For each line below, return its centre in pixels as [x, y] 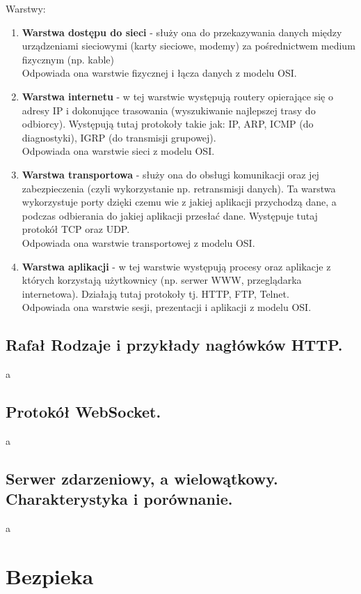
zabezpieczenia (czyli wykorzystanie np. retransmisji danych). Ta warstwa [179, 188]
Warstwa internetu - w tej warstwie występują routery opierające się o [177, 96]
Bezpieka [50, 576]
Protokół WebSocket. [83, 412]
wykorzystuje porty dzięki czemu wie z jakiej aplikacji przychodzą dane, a [179, 202]
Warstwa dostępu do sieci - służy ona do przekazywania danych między [182, 32]
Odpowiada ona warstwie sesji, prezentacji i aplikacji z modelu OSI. [167, 307]
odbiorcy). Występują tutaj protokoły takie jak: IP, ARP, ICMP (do [168, 124]
